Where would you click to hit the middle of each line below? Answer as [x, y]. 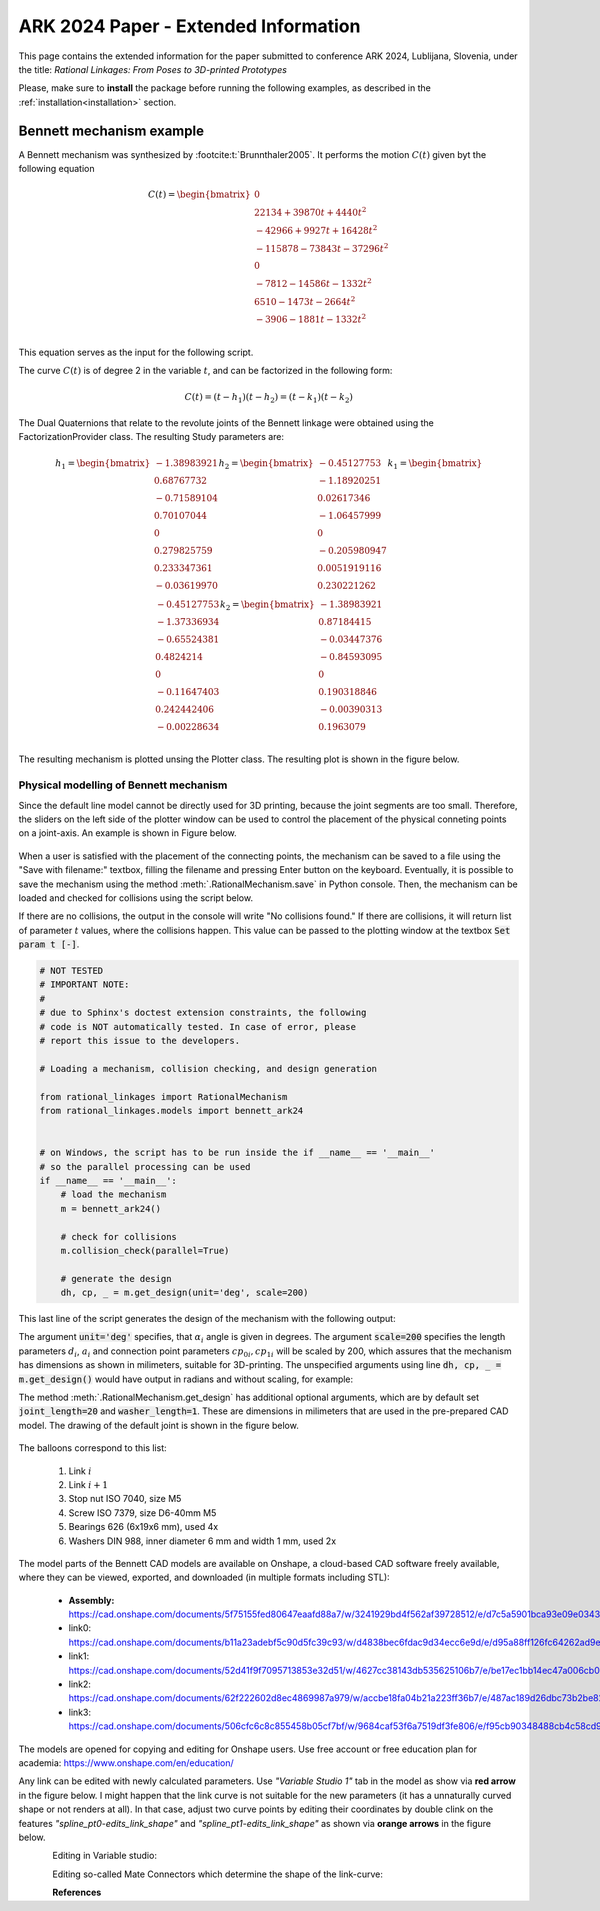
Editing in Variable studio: [104, 1856]
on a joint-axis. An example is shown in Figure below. [127, 833]
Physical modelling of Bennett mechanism [123, 785]
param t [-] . [49, 944]
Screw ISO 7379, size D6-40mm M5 [142, 1512]
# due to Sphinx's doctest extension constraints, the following [203, 1013]
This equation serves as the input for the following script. [136, 352]
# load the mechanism [113, 1194]
